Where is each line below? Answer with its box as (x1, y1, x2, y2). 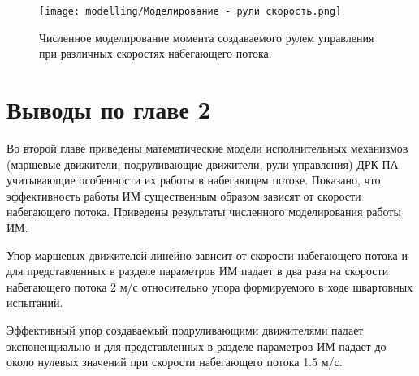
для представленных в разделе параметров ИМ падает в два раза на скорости (6, 262, 389, 279)
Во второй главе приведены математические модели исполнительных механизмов (6, 139, 408, 156)
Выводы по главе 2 (6, 93, 211, 126)
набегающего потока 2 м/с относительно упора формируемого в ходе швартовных (6, 278, 413, 295)
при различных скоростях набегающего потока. (39, 45, 272, 62)
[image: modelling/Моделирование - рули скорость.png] (39, 6, 342, 17)
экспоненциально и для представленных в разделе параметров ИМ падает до (6, 337, 387, 354)
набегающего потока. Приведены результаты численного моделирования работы (6, 203, 401, 220)
